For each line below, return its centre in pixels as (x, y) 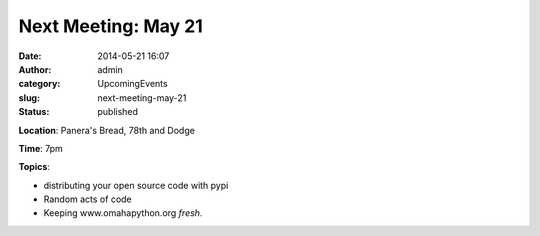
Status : (34, 112)
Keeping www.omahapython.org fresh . (123, 213)
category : (39, 84)
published (118, 112)
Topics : (34, 167)
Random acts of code (87, 199)
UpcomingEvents (133, 84)
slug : (29, 97)
